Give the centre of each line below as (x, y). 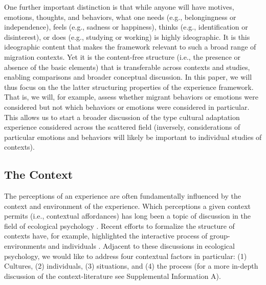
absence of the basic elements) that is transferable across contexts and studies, (127, 67)
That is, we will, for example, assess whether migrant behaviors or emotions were (131, 97)
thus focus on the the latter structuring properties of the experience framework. (129, 87)
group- (220, 236)
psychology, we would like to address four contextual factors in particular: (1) (126, 256)
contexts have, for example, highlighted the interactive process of (106, 236)
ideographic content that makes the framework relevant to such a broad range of (130, 47)
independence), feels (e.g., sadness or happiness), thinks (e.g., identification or (126, 27)
